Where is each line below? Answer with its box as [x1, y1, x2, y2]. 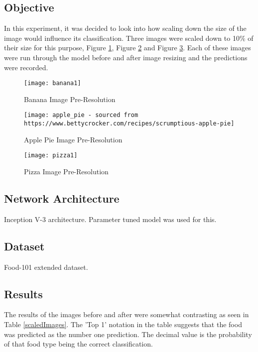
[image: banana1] [24, 80, 81, 87]
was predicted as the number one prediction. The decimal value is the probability [4, 329, 252, 339]
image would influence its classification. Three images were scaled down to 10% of [4, 32, 254, 43]
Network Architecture [4, 190, 120, 206]
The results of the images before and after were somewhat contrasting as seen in [4, 309, 249, 320]
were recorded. [4, 62, 48, 72]
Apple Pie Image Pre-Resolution [24, 134, 123, 144]
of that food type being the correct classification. [4, 339, 153, 349]
